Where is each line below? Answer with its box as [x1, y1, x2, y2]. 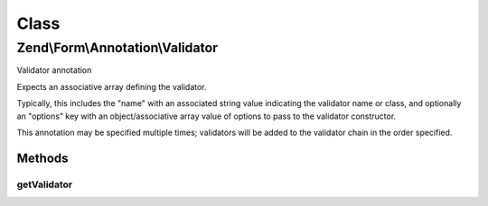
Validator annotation [16, 65, 92, 76]
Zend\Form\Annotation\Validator [16, 40, 219, 56]
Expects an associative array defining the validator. [16, 81, 207, 92]
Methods [16, 150, 69, 166]
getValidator [16, 178, 72, 191]
